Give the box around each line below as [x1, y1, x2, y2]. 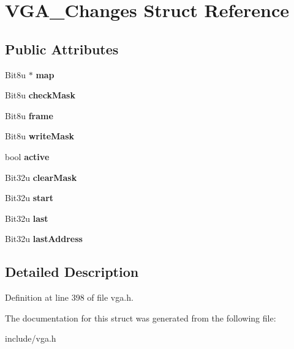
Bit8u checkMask [5, 89, 75, 101]
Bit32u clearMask [5, 171, 77, 183]
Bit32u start [5, 191, 54, 204]
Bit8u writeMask [5, 130, 75, 142]
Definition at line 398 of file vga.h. [5, 291, 134, 304]
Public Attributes [5, 39, 119, 58]
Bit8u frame [5, 109, 53, 122]
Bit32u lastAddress [5, 232, 83, 245]
